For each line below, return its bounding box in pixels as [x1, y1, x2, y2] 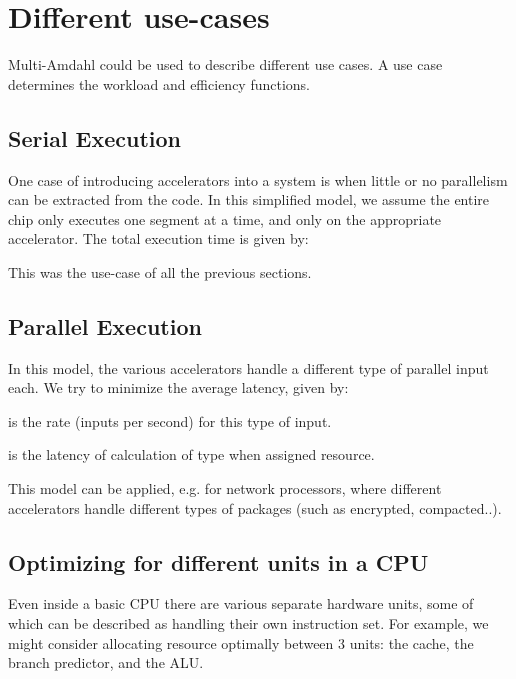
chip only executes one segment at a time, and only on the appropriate [8, 208, 442, 229]
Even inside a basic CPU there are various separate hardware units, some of [8, 593, 474, 614]
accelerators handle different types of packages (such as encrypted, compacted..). [8, 497, 502, 518]
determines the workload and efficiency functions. [8, 73, 311, 94]
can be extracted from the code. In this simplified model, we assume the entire [8, 189, 490, 210]
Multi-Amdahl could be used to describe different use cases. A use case [8, 54, 443, 75]
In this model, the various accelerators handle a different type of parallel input [8, 357, 489, 378]
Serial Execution [8, 122, 182, 153]
